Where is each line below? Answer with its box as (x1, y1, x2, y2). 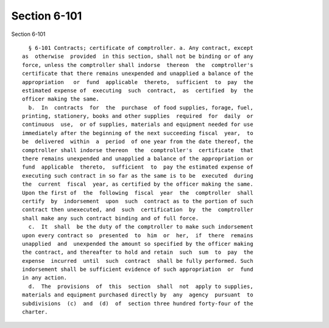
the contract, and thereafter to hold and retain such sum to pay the (22, 249, 253, 256)
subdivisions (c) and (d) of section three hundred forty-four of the (22, 300, 253, 307)
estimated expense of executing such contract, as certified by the (22, 87, 253, 94)
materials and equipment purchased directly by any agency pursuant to (22, 291, 253, 298)
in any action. (22, 274, 68, 281)
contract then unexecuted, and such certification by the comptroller (22, 206, 253, 213)
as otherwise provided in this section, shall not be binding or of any (22, 53, 253, 60)
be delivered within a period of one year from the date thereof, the (22, 138, 253, 145)
